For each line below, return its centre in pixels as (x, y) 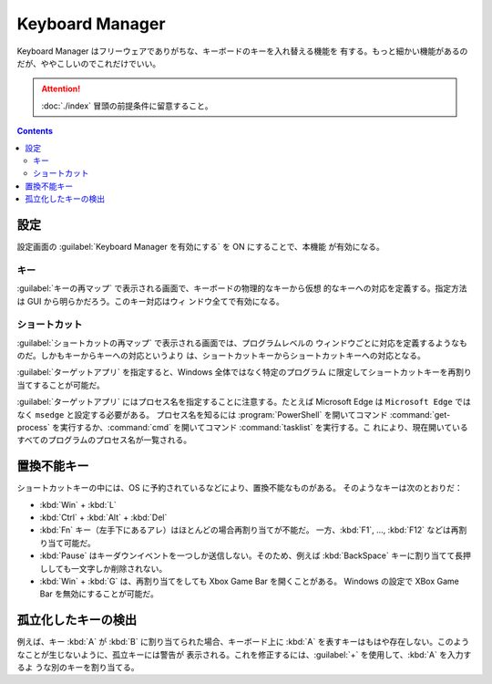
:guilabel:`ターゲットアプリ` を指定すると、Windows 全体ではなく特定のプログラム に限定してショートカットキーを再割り (245, 372)
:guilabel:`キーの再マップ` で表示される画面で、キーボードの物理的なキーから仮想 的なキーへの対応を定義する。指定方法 (242, 288)
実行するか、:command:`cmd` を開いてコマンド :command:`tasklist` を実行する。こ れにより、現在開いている (264, 427)
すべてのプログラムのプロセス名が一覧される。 (104, 440)
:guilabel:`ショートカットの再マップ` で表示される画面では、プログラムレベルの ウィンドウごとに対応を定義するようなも (242, 343)
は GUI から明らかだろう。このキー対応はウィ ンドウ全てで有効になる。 (150, 301)
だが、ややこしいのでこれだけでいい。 (89, 63)
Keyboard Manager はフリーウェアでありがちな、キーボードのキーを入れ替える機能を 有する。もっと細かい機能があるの (242, 51)
